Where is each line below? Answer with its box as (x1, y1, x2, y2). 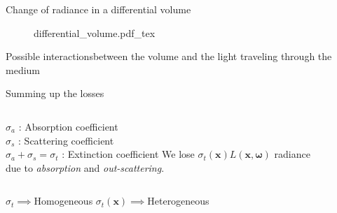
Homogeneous (34, 193, 93, 208)
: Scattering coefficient (18, 133, 114, 147)
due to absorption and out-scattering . (6, 160, 165, 175)
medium (6, 62, 40, 77)
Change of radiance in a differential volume (6, 2, 191, 16)
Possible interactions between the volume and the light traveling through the (6, 49, 332, 64)
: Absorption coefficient (18, 119, 118, 133)
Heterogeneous (147, 193, 209, 208)
